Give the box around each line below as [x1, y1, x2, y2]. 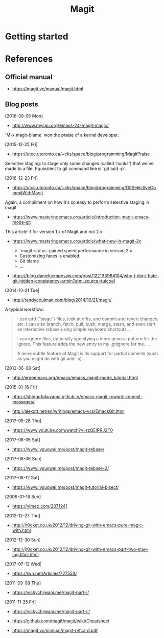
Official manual [5, 72, 53, 81]
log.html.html [12, 552, 39, 557]
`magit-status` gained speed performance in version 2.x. [19, 248, 134, 253]
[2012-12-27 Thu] [5, 513, 41, 519]
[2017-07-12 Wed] [5, 561, 42, 567]
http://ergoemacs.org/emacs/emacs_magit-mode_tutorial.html [12, 375, 138, 380]
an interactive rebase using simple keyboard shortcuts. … [17, 327, 133, 332]
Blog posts [5, 100, 38, 108]
